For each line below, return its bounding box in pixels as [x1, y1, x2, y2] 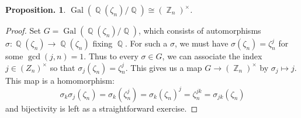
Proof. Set [5, 24, 41, 36]
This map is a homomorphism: [5, 74, 115, 86]
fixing [92, 37, 113, 49]
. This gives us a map [125, 61, 202, 73]
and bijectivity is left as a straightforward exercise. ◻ [5, 102, 198, 114]
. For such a [125, 37, 168, 49]
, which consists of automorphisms [138, 24, 261, 36]
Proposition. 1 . [5, 3, 66, 15]
